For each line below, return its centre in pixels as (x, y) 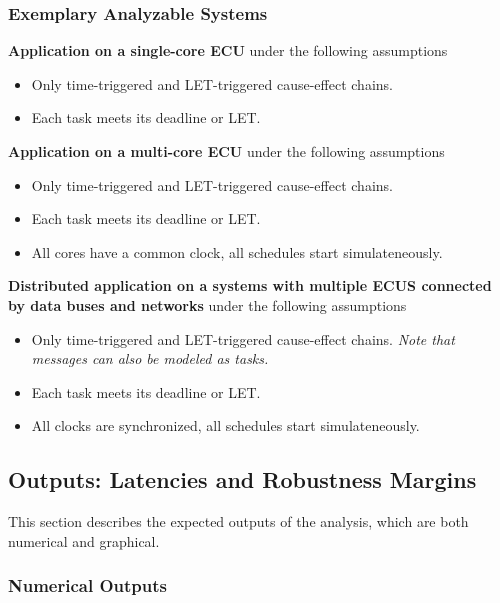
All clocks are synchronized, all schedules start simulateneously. (225, 425)
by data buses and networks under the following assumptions (207, 304)
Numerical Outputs (87, 585)
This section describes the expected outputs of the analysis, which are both (238, 521)
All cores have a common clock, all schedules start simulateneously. (237, 251)
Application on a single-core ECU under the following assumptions (228, 50)
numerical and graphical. (84, 540)
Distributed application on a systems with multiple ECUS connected (250, 285)
